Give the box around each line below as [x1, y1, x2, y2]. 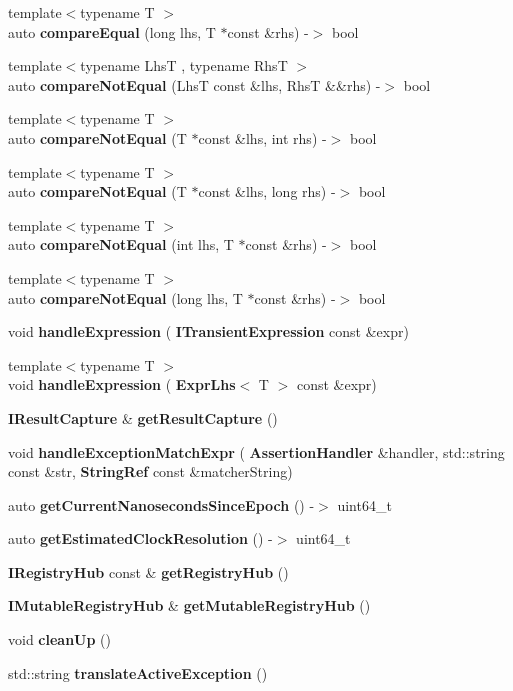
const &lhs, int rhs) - [198, 127, 327, 148]
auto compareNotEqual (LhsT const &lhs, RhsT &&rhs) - [8, 74, 381, 95]
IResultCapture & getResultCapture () [8, 407, 278, 428]
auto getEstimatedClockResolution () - [8, 528, 273, 549]
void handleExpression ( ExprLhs [8, 374, 236, 395]
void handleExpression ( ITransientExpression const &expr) [8, 321, 409, 342]
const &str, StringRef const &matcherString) [8, 461, 293, 482]
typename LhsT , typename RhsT [80, 55, 288, 76]
